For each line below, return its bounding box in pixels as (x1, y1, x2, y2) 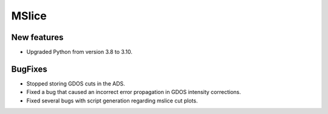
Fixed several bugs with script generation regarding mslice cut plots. (26, 97, 198, 104)
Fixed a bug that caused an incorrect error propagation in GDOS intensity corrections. (26, 89, 241, 96)
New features (11, 32, 64, 42)
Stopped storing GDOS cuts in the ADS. (26, 79, 126, 87)
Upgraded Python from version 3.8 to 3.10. (26, 49, 133, 56)
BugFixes (11, 64, 48, 74)
